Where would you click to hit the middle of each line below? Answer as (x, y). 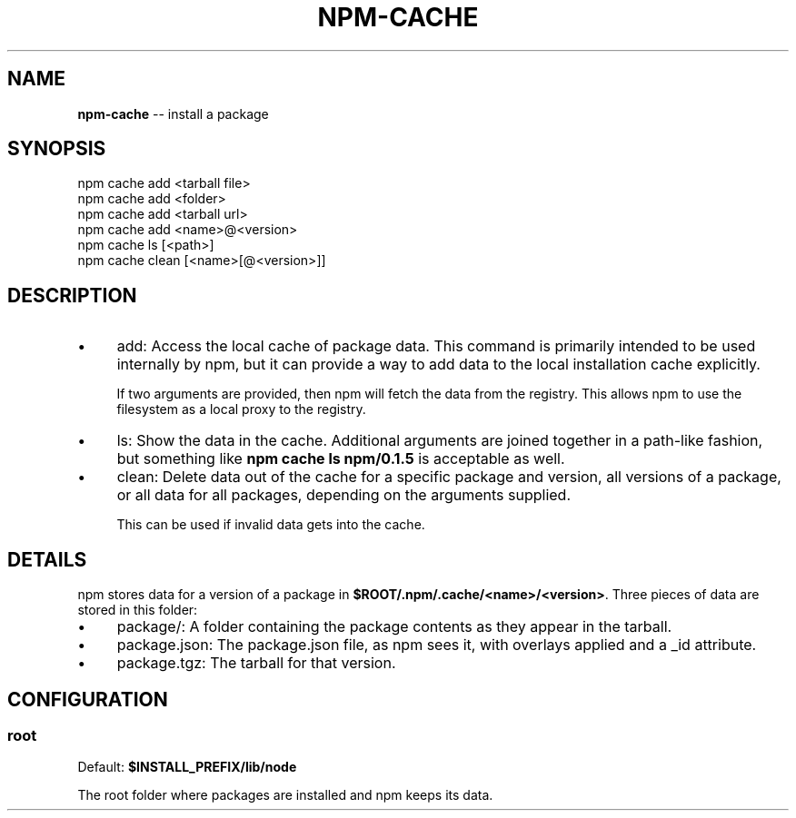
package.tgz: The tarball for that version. (256, 663)
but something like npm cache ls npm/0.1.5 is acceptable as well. (341, 459)
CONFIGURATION (88, 699)
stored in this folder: (138, 610)
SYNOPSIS (57, 149)
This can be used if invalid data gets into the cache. (271, 525)
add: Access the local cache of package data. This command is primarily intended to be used (436, 346)
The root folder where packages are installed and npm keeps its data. (285, 795)
